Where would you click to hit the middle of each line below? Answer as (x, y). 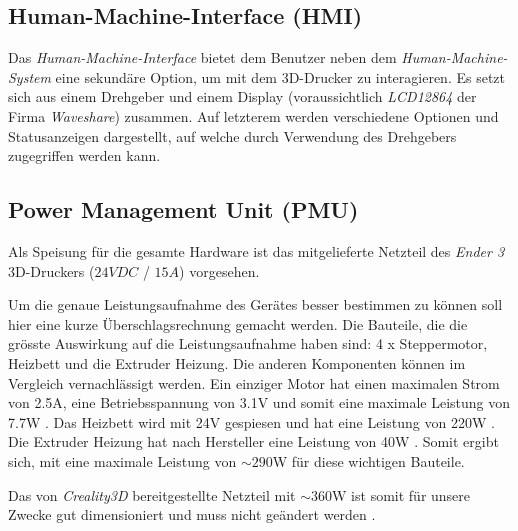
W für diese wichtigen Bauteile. (368, 460)
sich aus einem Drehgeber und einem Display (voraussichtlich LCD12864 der (242, 96)
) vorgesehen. (219, 270)
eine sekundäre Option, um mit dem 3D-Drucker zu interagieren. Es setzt (280, 76)
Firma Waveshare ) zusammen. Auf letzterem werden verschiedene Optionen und (253, 115)
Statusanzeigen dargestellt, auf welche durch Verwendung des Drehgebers (232, 135)
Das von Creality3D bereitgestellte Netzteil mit (152, 494)
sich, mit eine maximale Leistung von (122, 460)
